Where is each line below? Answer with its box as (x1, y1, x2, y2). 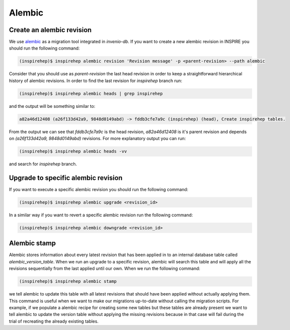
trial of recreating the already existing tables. (9, 318, 99, 324)
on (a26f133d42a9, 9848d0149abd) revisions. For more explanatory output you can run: (9, 136, 186, 141)
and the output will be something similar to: (9, 103, 96, 109)
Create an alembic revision (9, 26, 92, 34)
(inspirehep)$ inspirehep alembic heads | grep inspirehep (19, 90, 163, 96)
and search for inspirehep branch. (9, 161, 77, 167)
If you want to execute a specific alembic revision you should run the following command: (9, 187, 188, 192)
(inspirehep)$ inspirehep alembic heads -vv (19, 149, 127, 154)
